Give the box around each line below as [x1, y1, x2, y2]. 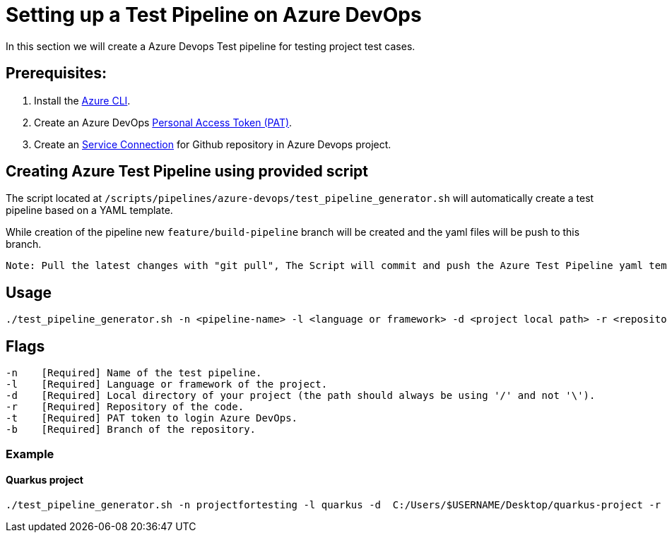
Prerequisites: [6, 64, 107, 83]
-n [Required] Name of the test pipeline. [6, 367, 262, 379]
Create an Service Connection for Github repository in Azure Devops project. [34, 138, 391, 150]
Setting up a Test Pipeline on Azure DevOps [6, 3, 422, 27]
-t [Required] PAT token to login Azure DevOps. [6, 412, 298, 424]
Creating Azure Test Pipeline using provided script [6, 162, 369, 181]
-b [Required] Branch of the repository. [6, 424, 256, 436]
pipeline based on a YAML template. [6, 204, 173, 217]
